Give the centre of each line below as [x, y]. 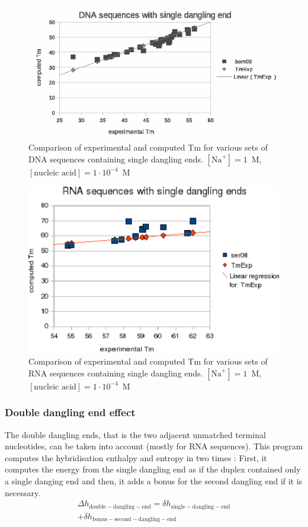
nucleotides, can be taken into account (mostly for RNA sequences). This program [154, 446]
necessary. [23, 492]
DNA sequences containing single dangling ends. [116, 159]
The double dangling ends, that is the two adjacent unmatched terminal [135, 434]
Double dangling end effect [70, 412]
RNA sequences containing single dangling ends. [116, 373]
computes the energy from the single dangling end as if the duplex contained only [153, 469]
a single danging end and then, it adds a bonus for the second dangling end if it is [154, 481]
